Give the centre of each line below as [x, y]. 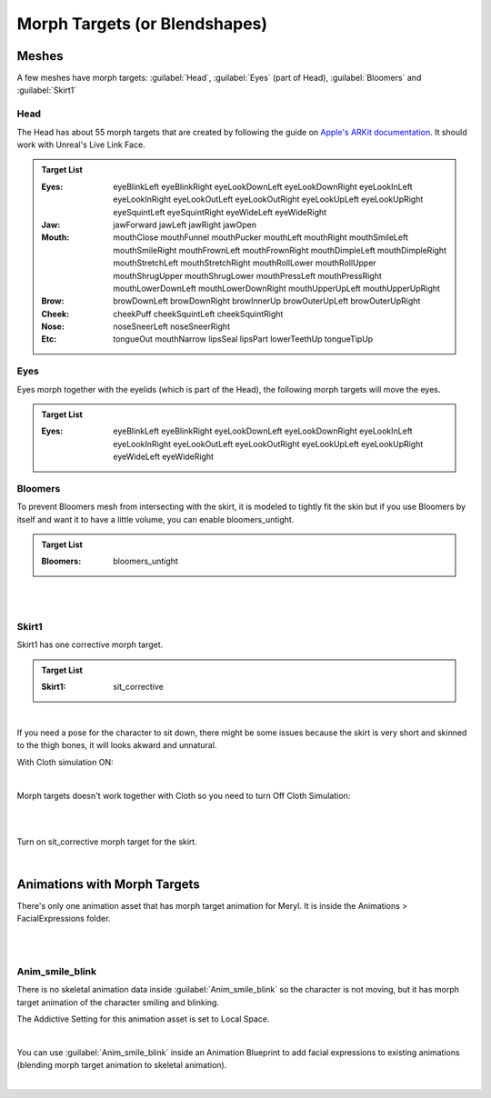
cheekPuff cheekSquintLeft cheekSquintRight [198, 314]
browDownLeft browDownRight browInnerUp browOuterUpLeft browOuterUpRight [267, 301]
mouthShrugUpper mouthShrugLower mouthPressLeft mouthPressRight [247, 275]
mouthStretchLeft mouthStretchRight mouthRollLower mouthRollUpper [245, 263]
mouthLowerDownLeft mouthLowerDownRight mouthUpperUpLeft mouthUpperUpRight [277, 288]
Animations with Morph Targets [108, 884]
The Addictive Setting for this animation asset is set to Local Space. [143, 1019]
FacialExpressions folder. [64, 919]
